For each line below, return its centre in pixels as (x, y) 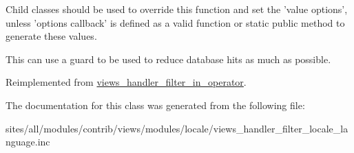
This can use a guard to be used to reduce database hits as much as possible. (168, 59)
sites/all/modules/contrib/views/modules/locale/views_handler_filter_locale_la (177, 128)
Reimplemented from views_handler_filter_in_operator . (126, 82)
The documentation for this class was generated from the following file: (155, 105)
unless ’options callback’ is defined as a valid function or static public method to (175, 22)
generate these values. (51, 36)
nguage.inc (28, 142)
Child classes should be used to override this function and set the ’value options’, (177, 9)
